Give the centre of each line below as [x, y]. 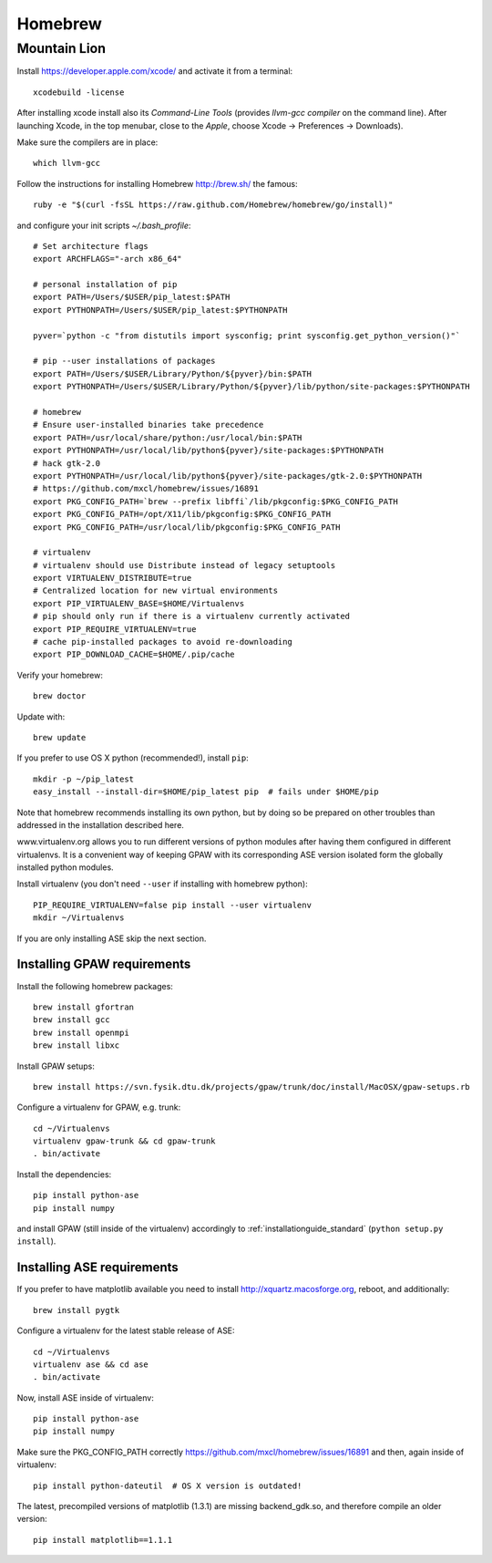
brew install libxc [77, 1045]
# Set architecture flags [91, 246]
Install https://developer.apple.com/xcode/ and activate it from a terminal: [155, 71]
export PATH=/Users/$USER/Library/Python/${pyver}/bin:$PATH [172, 373]
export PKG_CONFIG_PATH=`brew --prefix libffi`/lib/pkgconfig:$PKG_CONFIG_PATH [215, 501]
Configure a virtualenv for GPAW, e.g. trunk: [99, 1107]
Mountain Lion [61, 48]
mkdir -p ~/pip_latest [84, 779]
